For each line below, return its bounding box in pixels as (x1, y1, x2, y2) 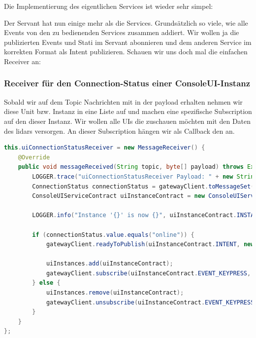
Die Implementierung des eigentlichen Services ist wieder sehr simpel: (4, 1, 213, 11)
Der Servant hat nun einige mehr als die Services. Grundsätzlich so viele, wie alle (4, 17, 248, 28)
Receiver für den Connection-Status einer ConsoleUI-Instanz (4, 77, 251, 89)
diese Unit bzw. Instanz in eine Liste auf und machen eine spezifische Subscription (4, 106, 252, 116)
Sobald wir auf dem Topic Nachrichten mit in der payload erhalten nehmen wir (4, 96, 243, 107)
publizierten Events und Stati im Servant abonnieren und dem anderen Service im (4, 37, 252, 47)
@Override (18, 153, 50, 161)
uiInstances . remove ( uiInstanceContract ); (46, 289, 184, 297)
